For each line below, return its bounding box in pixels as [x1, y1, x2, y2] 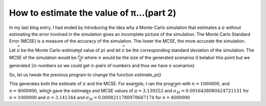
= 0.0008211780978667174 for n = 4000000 [94, 95, 191, 100]
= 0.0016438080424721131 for [181, 87, 249, 93]
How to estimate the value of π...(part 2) [9, 7, 177, 18]
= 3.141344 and [50, 95, 85, 100]
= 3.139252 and [138, 87, 172, 93]
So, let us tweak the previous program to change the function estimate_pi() [9, 72, 162, 78]
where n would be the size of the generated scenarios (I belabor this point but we [84, 54, 250, 61]
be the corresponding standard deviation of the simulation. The [126, 47, 255, 53]
